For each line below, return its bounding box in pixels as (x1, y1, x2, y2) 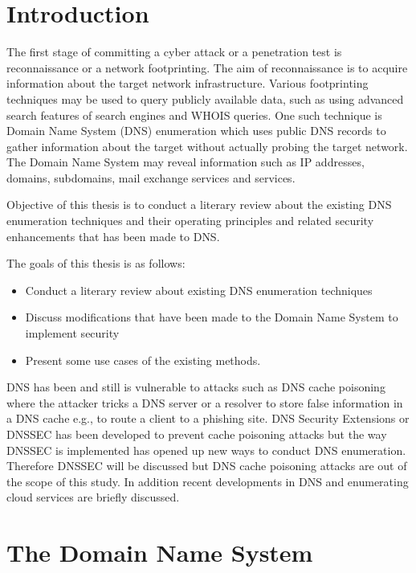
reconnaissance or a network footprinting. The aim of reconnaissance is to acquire (6, 59, 408, 76)
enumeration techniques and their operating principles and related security (6, 212, 374, 229)
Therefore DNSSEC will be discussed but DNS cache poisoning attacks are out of (6, 457, 407, 474)
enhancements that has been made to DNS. (6, 227, 220, 244)
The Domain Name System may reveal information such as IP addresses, (6, 153, 365, 170)
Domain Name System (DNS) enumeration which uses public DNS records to (6, 122, 386, 139)
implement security (25, 325, 120, 342)
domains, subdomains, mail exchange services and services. (6, 169, 296, 186)
